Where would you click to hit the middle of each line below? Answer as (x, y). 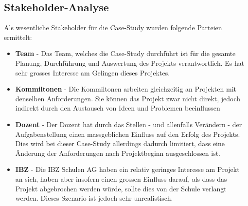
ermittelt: (18, 37)
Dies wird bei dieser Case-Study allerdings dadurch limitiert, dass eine (120, 143)
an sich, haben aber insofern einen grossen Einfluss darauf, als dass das (121, 178)
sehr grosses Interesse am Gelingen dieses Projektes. (93, 72)
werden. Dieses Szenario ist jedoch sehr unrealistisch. (94, 198)
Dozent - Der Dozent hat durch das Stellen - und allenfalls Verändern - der (129, 124)
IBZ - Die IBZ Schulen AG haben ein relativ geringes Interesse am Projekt (127, 169)
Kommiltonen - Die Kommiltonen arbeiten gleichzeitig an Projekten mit (126, 89)
